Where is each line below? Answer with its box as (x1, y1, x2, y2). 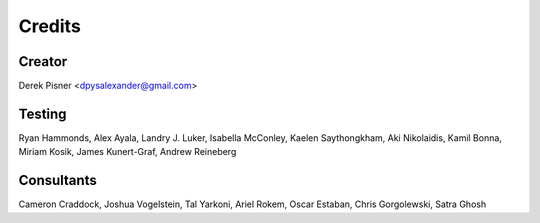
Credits (18, 15, 82, 37)
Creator (18, 53, 68, 70)
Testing (18, 105, 67, 122)
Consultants (18, 172, 97, 189)
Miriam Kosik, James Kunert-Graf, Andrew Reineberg (18, 146, 237, 158)
